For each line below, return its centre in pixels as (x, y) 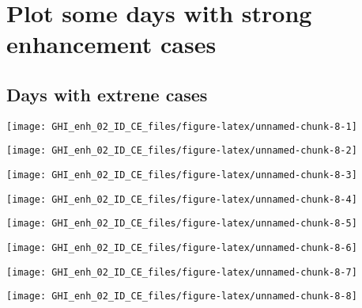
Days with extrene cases (107, 94)
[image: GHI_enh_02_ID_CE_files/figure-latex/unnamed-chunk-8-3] (182, 175)
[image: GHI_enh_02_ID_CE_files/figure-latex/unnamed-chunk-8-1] (182, 126)
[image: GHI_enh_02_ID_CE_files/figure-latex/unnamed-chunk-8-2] (182, 151)
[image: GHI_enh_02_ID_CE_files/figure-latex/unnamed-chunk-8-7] (182, 272)
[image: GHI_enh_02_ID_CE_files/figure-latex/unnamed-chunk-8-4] (182, 199)
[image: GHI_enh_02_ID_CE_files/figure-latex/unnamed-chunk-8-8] (182, 297)
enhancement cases (111, 44)
